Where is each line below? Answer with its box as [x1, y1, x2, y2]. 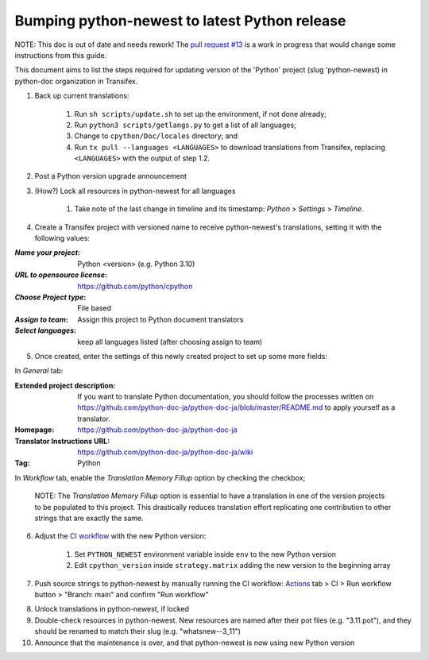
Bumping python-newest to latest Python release [14, 12, 346, 29]
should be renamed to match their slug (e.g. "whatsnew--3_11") [34, 627, 242, 636]
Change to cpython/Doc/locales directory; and [74, 131, 238, 141]
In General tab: [14, 366, 64, 376]
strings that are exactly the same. [34, 513, 145, 523]
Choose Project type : [14, 292, 87, 302]
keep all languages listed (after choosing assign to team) [77, 337, 263, 346]
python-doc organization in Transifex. [14, 76, 138, 86]
